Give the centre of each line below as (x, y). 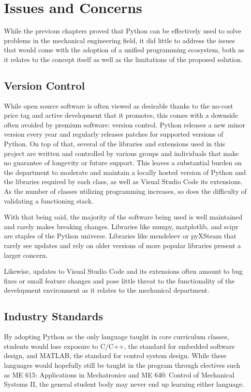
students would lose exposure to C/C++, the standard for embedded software (119, 346)
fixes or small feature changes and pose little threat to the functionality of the (119, 280)
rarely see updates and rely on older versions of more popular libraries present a (123, 245)
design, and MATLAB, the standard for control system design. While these (115, 355)
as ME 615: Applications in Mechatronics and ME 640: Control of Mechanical (119, 374)
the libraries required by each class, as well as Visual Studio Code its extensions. (123, 181)
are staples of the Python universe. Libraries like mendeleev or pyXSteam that (120, 236)
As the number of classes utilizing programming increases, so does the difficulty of (125, 191)
